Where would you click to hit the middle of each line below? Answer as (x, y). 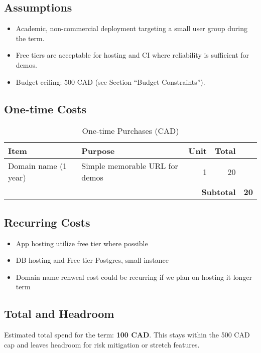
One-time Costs (45, 109)
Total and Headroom (59, 314)
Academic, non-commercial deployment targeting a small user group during (132, 28)
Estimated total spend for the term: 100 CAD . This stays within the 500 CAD (127, 335)
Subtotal (219, 192)
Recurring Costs (47, 222)
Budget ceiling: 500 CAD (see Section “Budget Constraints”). (110, 81)
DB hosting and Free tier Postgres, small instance (92, 260)
